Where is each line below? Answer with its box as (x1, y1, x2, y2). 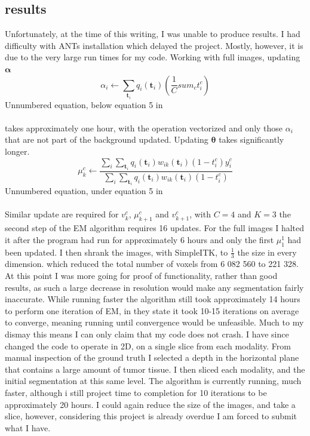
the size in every (237, 245, 297, 258)
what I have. (5, 421, 51, 434)
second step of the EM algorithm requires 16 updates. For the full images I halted (5, 222, 305, 234)
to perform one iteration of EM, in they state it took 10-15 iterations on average (5, 304, 299, 317)
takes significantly (219, 133, 284, 146)
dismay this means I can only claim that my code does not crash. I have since (5, 328, 289, 340)
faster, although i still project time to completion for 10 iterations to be (5, 386, 267, 398)
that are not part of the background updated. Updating (5, 133, 208, 146)
